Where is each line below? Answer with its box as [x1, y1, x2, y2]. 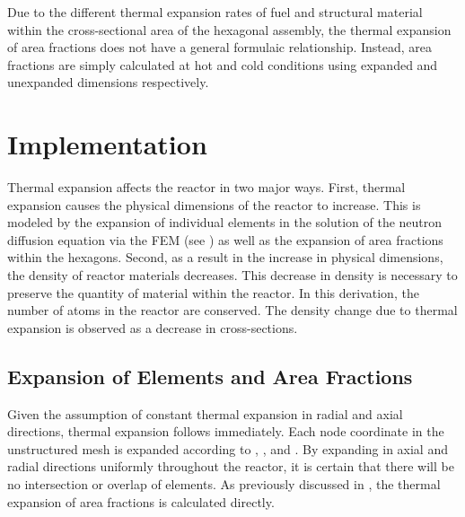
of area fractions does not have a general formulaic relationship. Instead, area [7, 38, 433, 57]
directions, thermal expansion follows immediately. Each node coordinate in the [7, 422, 444, 441]
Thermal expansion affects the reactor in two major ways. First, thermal [7, 178, 406, 197]
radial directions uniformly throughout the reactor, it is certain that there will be [7, 457, 454, 476]
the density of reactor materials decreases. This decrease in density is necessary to [7, 266, 458, 285]
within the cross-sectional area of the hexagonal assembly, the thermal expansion [7, 20, 452, 39]
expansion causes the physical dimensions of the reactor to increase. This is [7, 195, 421, 214]
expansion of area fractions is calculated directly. [7, 492, 275, 511]
